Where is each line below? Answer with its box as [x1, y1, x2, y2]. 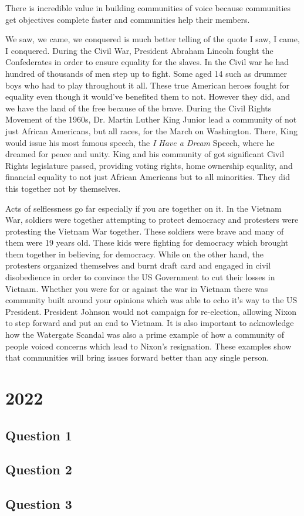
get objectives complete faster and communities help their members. [5, 13, 250, 25]
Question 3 [5, 495, 72, 513]
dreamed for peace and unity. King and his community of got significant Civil [5, 148, 285, 160]
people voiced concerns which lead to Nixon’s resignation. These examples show [5, 340, 292, 352]
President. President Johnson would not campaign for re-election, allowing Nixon [5, 305, 297, 317]
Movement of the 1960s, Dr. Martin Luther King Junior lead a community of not [5, 113, 297, 125]
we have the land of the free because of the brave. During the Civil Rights [5, 101, 272, 114]
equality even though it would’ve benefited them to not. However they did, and [5, 90, 291, 103]
